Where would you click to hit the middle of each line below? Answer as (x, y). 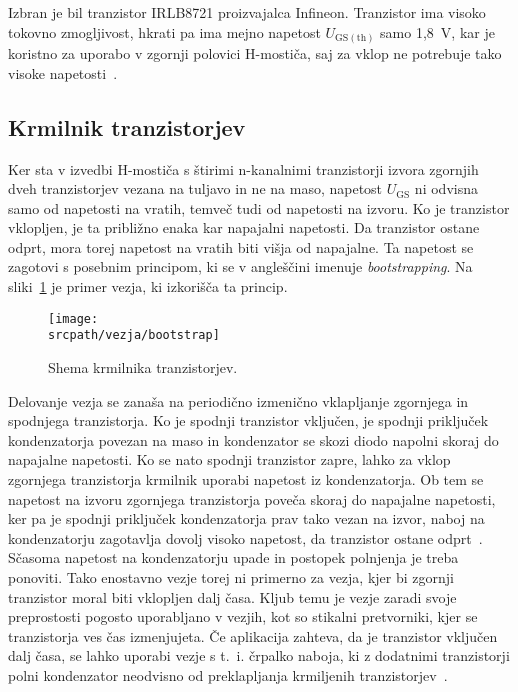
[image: (73, 318)
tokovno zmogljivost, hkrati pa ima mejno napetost (164, 31)
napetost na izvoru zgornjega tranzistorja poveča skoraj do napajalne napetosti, (252, 498)
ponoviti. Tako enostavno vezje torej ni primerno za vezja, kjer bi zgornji (231, 576)
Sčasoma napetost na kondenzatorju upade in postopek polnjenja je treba (233, 557)
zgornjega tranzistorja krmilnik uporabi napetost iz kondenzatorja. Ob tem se (246, 478)
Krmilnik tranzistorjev (127, 126)
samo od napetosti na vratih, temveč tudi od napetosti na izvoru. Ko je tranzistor (259, 207)
